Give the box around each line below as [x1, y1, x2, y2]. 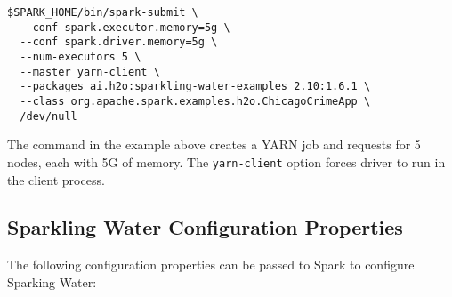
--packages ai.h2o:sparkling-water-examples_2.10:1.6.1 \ [20, 80, 371, 93]
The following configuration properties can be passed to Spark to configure [7, 255, 415, 274]
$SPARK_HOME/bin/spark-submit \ [7, 6, 198, 19]
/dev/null [20, 109, 77, 123]
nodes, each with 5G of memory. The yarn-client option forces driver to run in [7, 152, 446, 171]
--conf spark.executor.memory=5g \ [20, 20, 230, 34]
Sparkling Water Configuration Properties [7, 213, 403, 241]
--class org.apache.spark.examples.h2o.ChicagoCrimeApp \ [20, 94, 371, 108]
